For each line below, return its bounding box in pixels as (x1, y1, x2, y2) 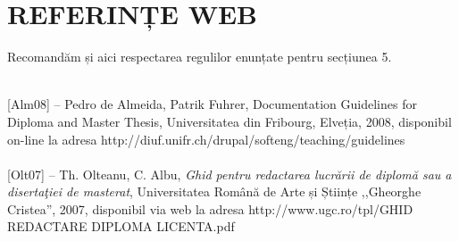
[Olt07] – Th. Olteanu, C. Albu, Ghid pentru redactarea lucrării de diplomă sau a (7, 164, 452, 183)
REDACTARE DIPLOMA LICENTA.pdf (7, 217, 235, 236)
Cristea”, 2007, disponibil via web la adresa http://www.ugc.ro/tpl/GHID (7, 199, 413, 218)
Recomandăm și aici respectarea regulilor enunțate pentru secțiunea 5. (7, 47, 392, 66)
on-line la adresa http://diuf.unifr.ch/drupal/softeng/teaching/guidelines (7, 129, 405, 148)
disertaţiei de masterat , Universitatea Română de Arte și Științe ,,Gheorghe (7, 182, 421, 201)
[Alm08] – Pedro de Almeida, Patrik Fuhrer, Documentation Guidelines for (7, 95, 417, 113)
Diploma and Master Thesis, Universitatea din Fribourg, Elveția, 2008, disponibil (7, 112, 452, 130)
